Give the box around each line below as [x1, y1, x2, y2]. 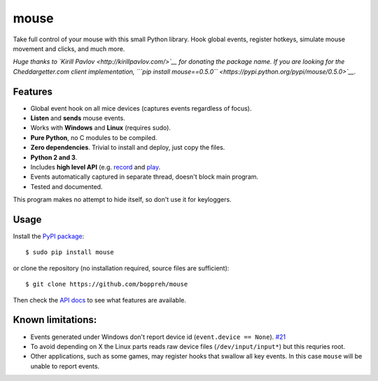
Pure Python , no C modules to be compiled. [30, 133, 157, 141]
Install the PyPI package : [13, 232, 85, 241]
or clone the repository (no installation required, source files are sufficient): [13, 263, 230, 272]
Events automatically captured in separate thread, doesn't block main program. [30, 172, 259, 181]
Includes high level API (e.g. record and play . [30, 162, 161, 171]
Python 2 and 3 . [30, 153, 78, 161]
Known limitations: [13, 314, 97, 326]
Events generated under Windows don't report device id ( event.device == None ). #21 [30, 333, 286, 341]
